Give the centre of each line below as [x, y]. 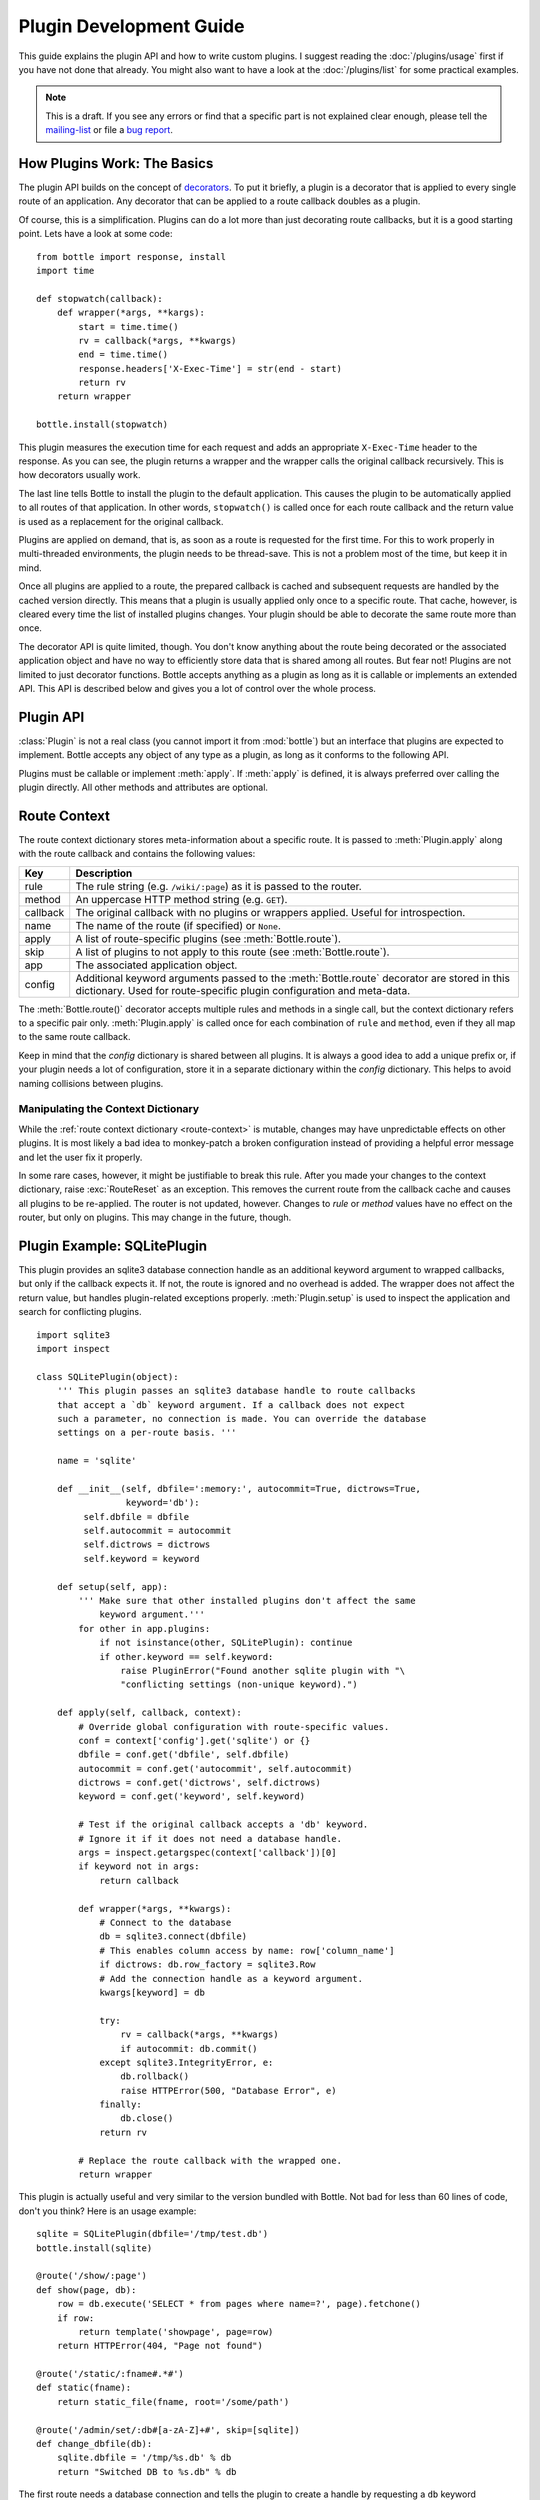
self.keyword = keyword [141, 1558]
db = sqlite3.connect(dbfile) [173, 1936]
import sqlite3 [73, 1334]
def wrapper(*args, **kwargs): [155, 1908]
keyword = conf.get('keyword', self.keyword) [191, 1796]
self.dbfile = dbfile [136, 1516]
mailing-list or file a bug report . [109, 130]
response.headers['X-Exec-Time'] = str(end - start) [210, 368]
